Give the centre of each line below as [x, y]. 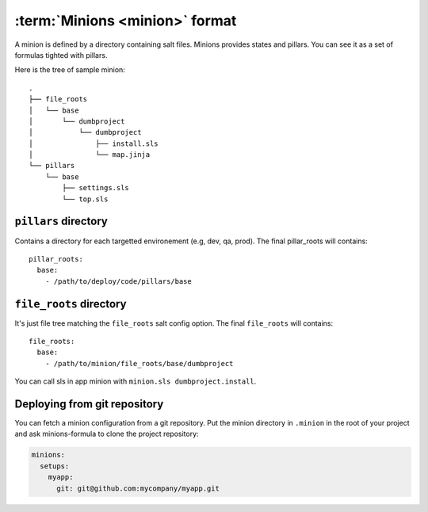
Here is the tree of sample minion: [70, 70]
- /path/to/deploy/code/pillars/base [118, 281]
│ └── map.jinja [90, 155]
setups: [55, 466]
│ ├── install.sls [94, 143]
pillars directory [61, 222]
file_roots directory [71, 304]
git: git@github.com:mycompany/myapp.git [138, 488]
